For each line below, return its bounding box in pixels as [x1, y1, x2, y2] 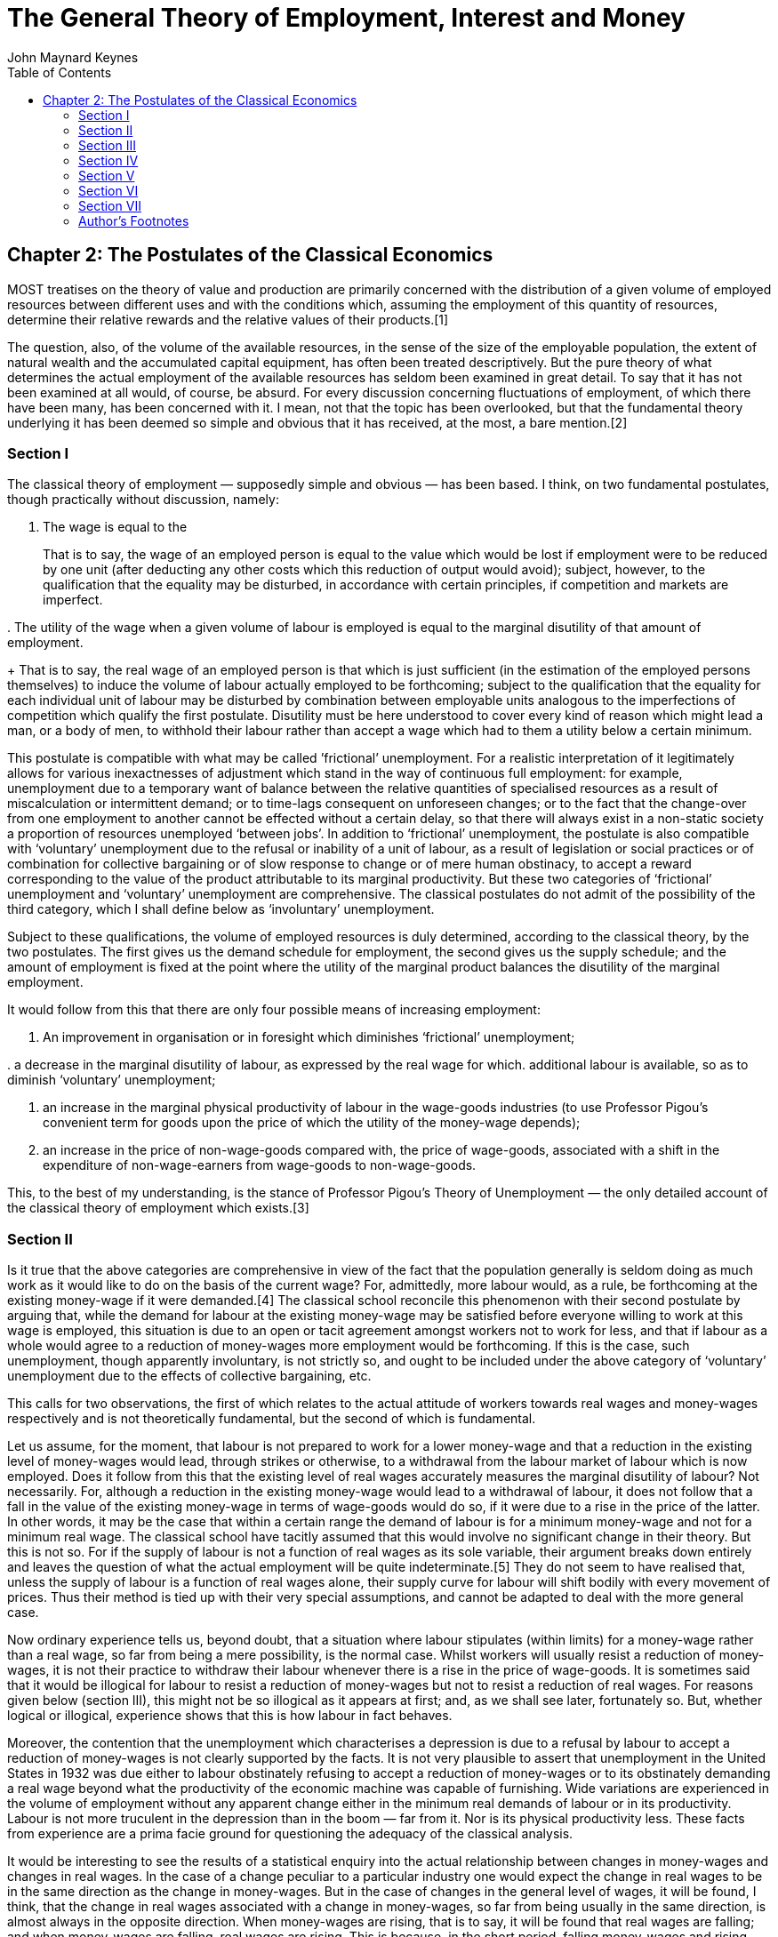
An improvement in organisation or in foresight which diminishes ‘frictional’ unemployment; [43, 1029, 575, 1045]
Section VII [78, 197, 141, 213]
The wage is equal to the [43, 519, 188, 535]
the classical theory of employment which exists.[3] [7, 1200, 309, 1216]
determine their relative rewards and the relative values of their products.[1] [7, 311, 449, 327]
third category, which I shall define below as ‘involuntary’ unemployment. [7, 901, 435, 917]
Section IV [78, 152, 139, 168]
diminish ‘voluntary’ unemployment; [7, 1072, 216, 1088]
